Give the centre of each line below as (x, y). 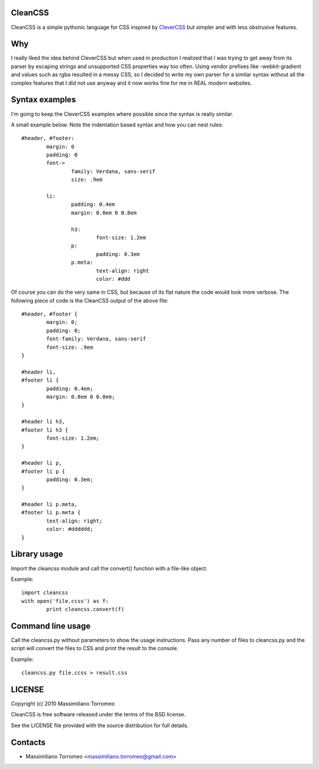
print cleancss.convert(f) (85, 609)
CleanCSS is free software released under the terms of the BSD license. (98, 715)
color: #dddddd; (70, 529)
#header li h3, (43, 422)
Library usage (37, 554)
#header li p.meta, (50, 504)
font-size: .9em (70, 347)
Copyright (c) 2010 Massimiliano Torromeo (63, 704)
